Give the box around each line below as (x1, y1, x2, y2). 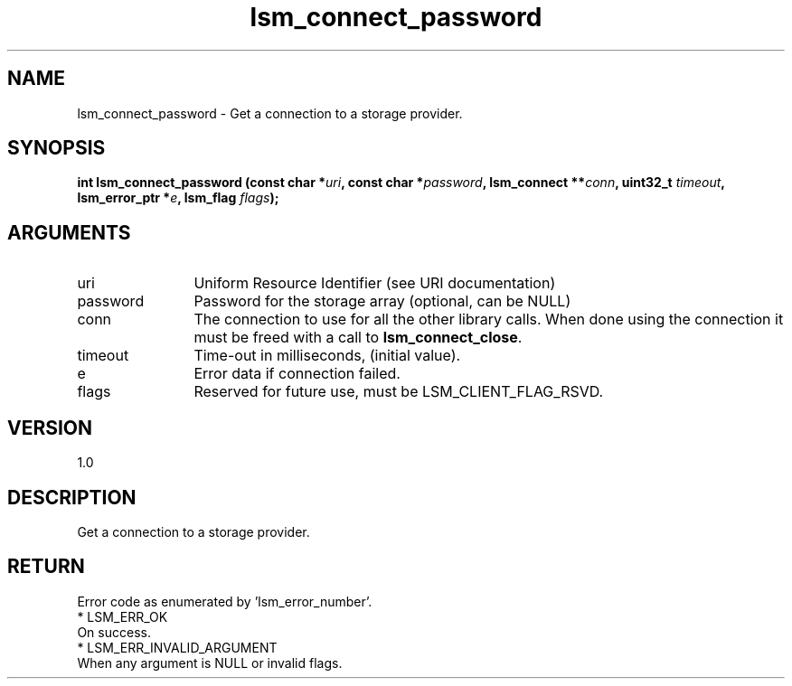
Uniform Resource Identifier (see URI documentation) (193, 274, 556, 293)
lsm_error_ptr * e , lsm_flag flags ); (77, 190, 279, 206)
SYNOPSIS (7, 136, 106, 160)
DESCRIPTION (7, 485, 137, 509)
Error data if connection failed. (193, 364, 401, 383)
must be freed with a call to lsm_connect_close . (193, 328, 523, 347)
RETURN (7, 555, 85, 578)
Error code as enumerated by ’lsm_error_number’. (77, 593, 372, 609)
